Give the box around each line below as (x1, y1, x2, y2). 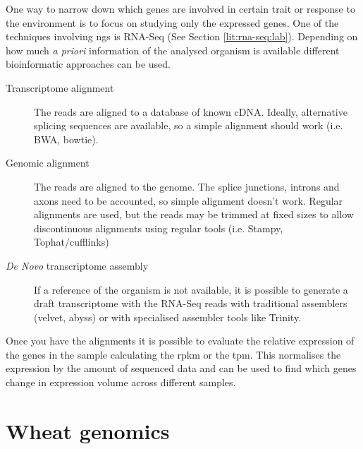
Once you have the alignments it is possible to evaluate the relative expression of (6, 333, 355, 348)
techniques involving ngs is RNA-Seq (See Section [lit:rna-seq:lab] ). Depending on (6, 29, 358, 44)
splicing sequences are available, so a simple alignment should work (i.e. (34, 118, 343, 133)
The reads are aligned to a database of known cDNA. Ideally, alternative (34, 104, 347, 119)
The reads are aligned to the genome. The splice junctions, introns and (34, 179, 340, 193)
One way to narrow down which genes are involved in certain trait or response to (6, 1, 355, 16)
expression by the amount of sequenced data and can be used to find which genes (6, 361, 357, 376)
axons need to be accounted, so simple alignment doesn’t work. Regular (34, 193, 343, 208)
